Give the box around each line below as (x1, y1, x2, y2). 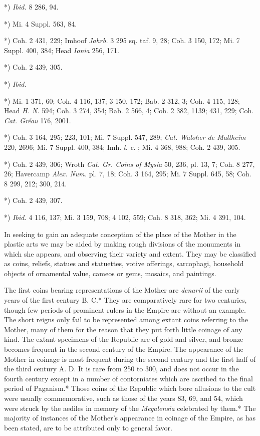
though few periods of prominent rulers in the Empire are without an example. (4, 304, 246, 315)
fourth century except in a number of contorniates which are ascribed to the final (4, 373, 253, 383)
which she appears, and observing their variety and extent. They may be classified (4, 248, 256, 259)
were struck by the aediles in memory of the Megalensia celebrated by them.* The (4, 402, 256, 413)
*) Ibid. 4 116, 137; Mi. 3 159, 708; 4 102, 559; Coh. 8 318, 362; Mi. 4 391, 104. (4, 211, 246, 222)
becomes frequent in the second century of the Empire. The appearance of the (4, 344, 243, 354)
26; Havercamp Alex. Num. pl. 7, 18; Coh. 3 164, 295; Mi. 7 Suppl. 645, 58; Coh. (4, 168, 251, 179)
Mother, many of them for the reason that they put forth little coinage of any (4, 324, 242, 334)
